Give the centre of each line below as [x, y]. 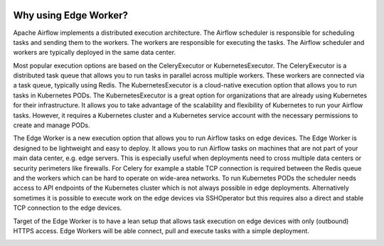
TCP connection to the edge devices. [68, 208]
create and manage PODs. [52, 125]
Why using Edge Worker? [70, 15]
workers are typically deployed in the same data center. [95, 53]
